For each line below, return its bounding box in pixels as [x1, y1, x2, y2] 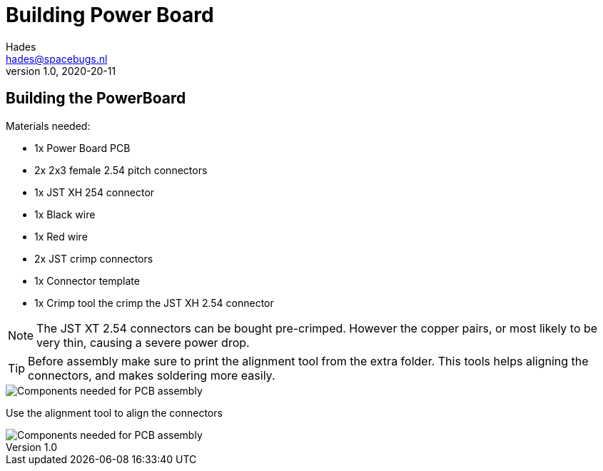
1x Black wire [34, 208, 96, 221]
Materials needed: [6, 119, 91, 132]
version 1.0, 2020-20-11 [6, 64, 116, 77]
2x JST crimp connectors [34, 252, 153, 265]
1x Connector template [34, 274, 140, 287]
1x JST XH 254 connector [34, 186, 155, 198]
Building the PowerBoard [6, 89, 186, 108]
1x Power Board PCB [34, 141, 131, 154]
